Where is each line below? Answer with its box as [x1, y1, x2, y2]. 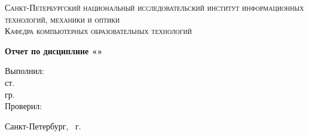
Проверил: [5, 100, 42, 112]
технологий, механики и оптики [5, 13, 120, 25]
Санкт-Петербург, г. [5, 119, 81, 132]
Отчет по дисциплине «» [5, 44, 103, 57]
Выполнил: [5, 64, 44, 77]
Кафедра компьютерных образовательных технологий [5, 24, 192, 37]
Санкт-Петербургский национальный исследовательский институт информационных [5, 1, 304, 13]
